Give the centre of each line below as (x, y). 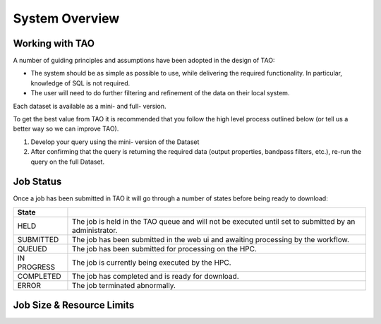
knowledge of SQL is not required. (80, 83)
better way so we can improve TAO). (66, 129)
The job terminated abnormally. (124, 285)
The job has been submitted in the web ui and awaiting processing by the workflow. (210, 239)
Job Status (37, 182)
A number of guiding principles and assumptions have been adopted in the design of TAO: (144, 61)
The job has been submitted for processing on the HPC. (164, 248)
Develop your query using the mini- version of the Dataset (115, 142)
